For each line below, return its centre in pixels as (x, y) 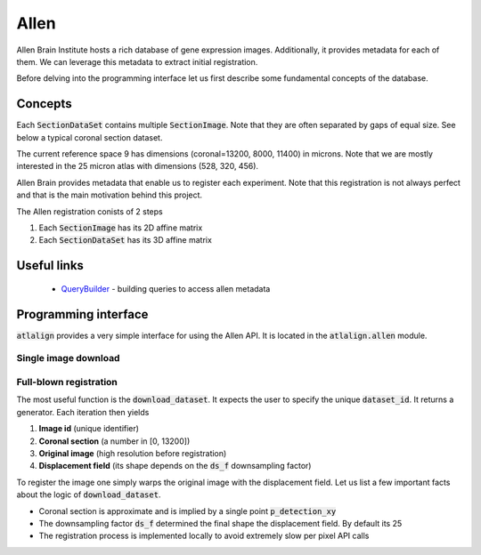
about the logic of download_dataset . (89, 495)
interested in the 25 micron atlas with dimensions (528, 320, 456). (137, 166)
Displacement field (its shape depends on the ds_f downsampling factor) (175, 466)
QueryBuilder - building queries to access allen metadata (166, 288)
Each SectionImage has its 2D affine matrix (121, 228)
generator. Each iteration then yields (83, 412)
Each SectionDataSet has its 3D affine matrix (126, 240)
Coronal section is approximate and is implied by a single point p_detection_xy (188, 511)
